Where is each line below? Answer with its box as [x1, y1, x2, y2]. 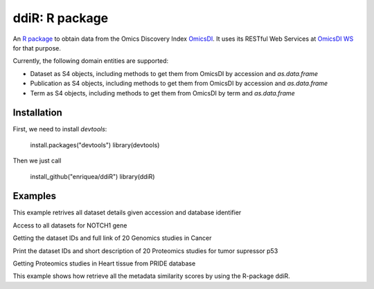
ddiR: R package [12, 10, 109, 26]
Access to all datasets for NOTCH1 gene [12, 221, 127, 230]
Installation [12, 107, 62, 119]
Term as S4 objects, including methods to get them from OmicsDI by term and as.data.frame [30, 88, 296, 97]
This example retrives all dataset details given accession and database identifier [12, 208, 242, 217]
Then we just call [12, 156, 62, 165]
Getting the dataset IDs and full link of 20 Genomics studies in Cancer [12, 234, 212, 242]
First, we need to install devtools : [12, 125, 107, 133]
